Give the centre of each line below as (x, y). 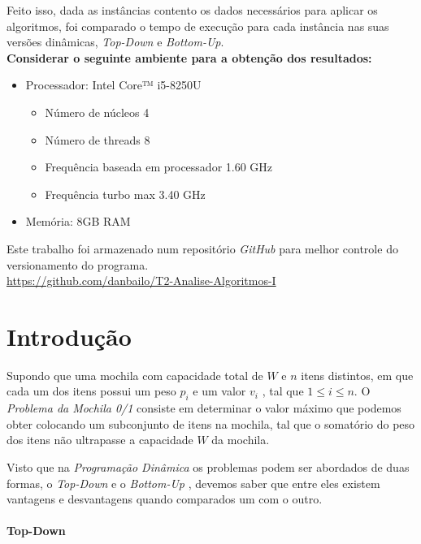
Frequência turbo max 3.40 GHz (125, 194)
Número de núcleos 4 (97, 112)
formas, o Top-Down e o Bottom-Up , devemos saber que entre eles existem (193, 483)
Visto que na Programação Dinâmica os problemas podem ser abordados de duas (208, 467)
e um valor (219, 391)
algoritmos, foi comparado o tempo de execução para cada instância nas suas (198, 26)
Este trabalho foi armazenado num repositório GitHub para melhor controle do (202, 248)
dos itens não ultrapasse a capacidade (100, 440)
